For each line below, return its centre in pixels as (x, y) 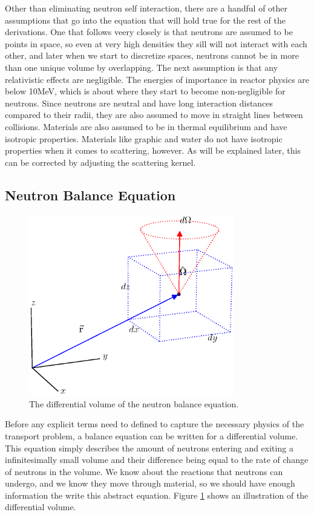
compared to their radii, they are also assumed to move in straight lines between (154, 115)
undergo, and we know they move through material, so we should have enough (150, 483)
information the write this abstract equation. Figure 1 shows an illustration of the (157, 495)
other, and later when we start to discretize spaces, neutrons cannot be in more (152, 55)
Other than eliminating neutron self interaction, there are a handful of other (146, 8)
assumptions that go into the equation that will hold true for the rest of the (146, 20)
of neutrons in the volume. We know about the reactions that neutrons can (144, 471)
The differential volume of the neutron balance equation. (134, 403)
